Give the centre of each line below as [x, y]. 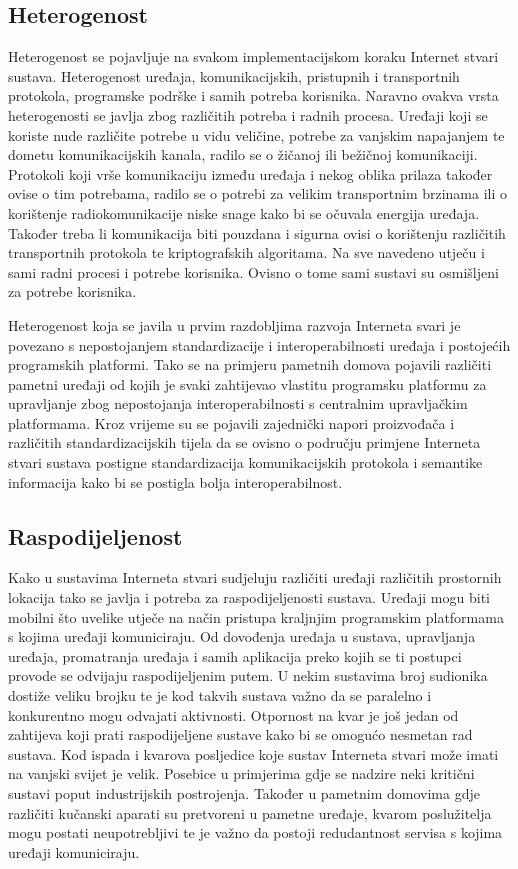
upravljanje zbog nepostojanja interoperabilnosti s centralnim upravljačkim [238, 403]
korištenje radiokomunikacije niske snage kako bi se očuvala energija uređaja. [244, 212]
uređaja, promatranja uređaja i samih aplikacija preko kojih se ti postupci [235, 655]
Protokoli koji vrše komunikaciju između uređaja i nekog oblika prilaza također [250, 173]
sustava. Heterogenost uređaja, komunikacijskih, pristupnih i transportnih [234, 75]
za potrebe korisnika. [72, 291]
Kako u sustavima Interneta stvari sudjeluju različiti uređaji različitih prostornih [255, 577]
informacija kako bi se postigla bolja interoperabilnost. [175, 481]
